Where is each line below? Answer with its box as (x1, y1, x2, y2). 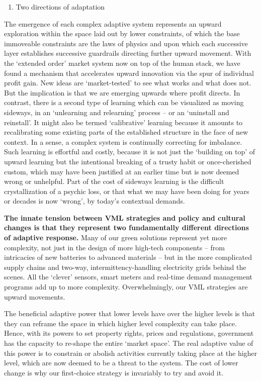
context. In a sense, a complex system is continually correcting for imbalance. (4, 136, 242, 147)
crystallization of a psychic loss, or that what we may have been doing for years (4, 185, 249, 196)
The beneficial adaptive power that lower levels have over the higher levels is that (4, 308, 255, 319)
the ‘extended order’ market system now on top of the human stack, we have (4, 57, 240, 68)
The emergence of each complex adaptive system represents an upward (4, 18, 222, 29)
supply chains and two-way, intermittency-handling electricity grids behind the (4, 261, 246, 272)
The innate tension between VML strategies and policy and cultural (4, 212, 245, 223)
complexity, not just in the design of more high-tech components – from (4, 242, 225, 252)
